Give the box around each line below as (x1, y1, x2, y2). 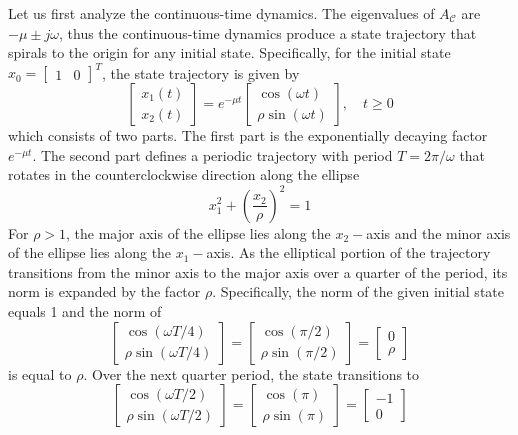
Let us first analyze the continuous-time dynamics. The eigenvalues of (8, 3, 435, 23)
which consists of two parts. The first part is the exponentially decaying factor (8, 125, 488, 146)
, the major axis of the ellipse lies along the (66, 222, 331, 243)
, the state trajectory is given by (101, 62, 300, 83)
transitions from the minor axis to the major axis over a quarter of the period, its (8, 261, 508, 282)
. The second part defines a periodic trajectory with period (32, 144, 393, 165)
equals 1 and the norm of (8, 300, 162, 321)
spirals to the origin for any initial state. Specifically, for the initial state (8, 42, 451, 63)
